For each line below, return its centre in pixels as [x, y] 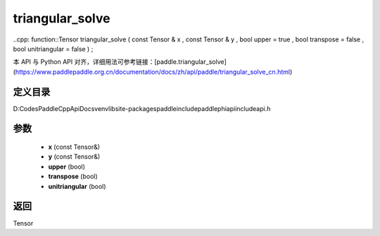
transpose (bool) [73, 176]
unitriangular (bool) [77, 186]
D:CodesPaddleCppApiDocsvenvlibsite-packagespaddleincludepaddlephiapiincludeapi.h [142, 108]
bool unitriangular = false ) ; [53, 48]
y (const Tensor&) [74, 157]
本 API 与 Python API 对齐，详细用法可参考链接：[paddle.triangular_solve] [120, 62]
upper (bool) [67, 166]
